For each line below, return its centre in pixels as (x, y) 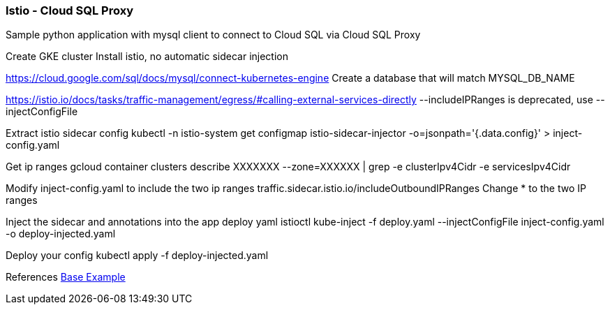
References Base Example (66, 277)
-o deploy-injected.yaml (61, 234)
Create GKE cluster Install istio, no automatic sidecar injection (147, 57)
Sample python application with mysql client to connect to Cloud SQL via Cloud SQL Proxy (213, 35)
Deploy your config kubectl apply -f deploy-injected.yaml (137, 256)
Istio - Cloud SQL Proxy (70, 10)
